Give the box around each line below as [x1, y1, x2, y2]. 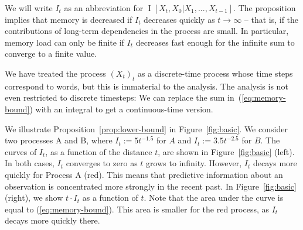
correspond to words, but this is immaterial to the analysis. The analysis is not [5, 80, 288, 92]
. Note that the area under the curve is [144, 191, 284, 204]
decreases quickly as [144, 13, 215, 25]
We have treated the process [5, 67, 106, 79]
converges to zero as [66, 157, 138, 169]
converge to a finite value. [5, 47, 97, 60]
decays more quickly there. [5, 214, 100, 226]
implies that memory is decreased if [5, 13, 132, 25]
